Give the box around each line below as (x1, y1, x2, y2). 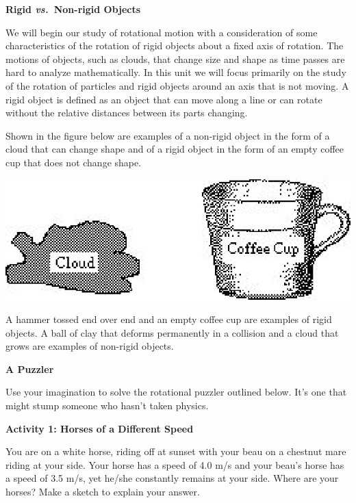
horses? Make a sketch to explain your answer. (5, 484, 200, 498)
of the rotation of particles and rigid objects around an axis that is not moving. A (5, 78, 349, 92)
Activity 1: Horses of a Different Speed (5, 421, 194, 435)
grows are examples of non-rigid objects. (5, 339, 174, 353)
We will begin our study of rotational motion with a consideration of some (5, 25, 318, 39)
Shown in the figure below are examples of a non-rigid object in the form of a (5, 128, 330, 142)
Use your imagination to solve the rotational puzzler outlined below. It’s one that (5, 385, 347, 399)
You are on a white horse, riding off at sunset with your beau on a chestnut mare (5, 444, 346, 459)
